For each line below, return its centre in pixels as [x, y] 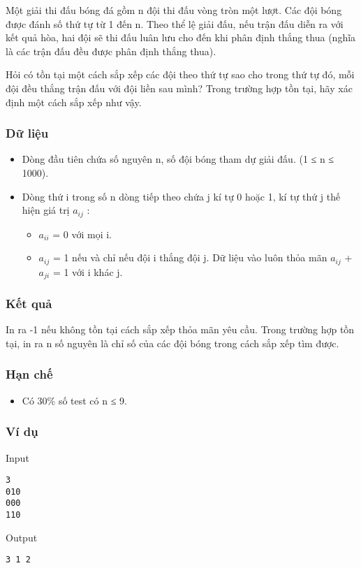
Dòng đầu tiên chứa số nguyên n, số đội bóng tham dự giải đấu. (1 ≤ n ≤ [178, 159]
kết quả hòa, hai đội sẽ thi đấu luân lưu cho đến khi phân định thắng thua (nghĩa [181, 37]
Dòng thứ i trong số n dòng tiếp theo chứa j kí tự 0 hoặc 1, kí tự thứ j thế [181, 196]
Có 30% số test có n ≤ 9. [74, 400]
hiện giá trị [46, 210]
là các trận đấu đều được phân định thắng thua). [111, 51]
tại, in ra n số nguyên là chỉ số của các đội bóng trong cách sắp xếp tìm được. [172, 343]
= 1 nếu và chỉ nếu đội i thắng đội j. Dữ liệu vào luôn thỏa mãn [190, 257]
